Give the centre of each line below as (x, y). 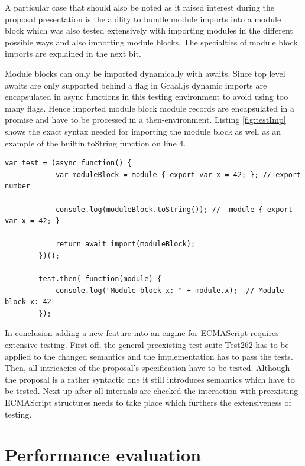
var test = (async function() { (68, 163)
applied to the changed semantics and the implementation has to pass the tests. (149, 356)
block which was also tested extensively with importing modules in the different (149, 30)
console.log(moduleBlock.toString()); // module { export (174, 209)
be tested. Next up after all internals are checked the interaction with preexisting (152, 391)
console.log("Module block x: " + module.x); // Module (170, 290)
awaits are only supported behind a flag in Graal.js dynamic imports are (136, 85)
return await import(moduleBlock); (125, 244)
